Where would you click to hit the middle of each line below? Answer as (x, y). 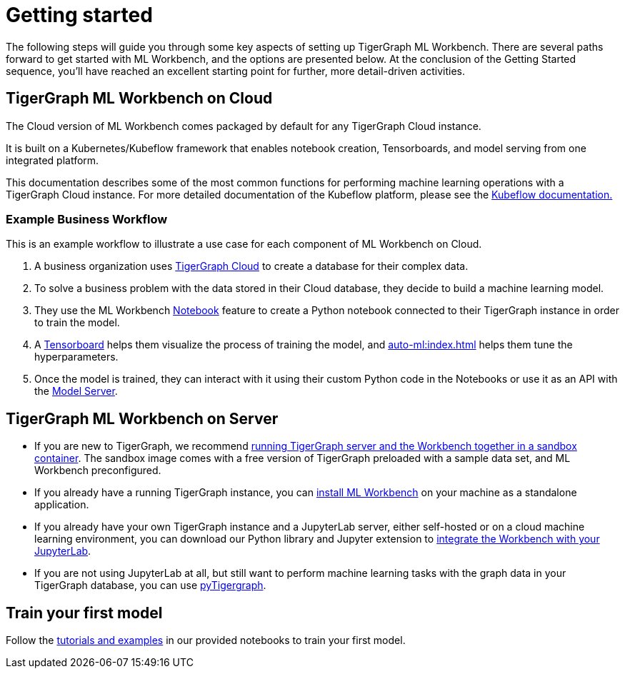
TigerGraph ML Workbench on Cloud (139, 99)
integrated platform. (52, 160)
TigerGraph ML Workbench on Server (142, 418)
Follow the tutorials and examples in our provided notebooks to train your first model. (206, 640)
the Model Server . (76, 391)
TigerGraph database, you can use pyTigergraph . (150, 585)
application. (62, 505)
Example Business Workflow (87, 219)
